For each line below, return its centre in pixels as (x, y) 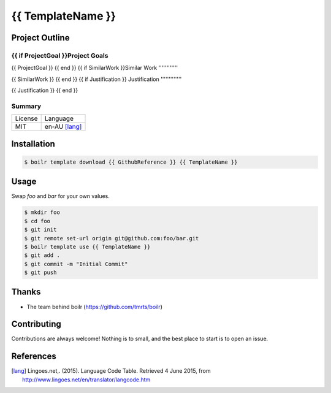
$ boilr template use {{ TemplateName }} (87, 246)
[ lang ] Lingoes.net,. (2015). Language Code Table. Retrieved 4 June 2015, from (111, 371)
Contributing (36, 324)
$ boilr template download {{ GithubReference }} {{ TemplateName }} (131, 162)
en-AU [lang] (63, 127)
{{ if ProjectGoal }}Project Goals (60, 55)
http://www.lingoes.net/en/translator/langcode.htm (86, 380)
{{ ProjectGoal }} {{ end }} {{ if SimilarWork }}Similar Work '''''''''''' (95, 68)
